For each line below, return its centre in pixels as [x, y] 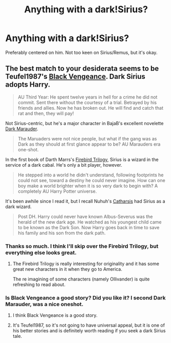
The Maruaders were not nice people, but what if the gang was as [87, 138]
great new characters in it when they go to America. [67, 269]
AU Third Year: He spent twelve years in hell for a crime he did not [88, 97]
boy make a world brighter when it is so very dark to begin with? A [88, 186]
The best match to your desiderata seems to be [82, 68]
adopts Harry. [28, 85]
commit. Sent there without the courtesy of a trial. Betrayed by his [87, 102]
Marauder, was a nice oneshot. [44, 304]
